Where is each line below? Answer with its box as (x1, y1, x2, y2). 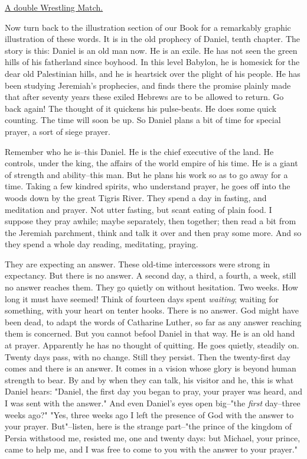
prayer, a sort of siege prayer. (5, 125, 110, 137)
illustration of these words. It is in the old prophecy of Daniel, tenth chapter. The (5, 33, 301, 45)
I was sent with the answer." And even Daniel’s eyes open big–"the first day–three (5, 397, 301, 409)
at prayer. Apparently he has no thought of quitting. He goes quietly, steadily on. (5, 339, 299, 351)
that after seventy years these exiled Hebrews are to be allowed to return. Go (5, 90, 284, 103)
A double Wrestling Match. (5, 1, 103, 13)
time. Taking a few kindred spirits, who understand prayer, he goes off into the (5, 180, 290, 192)
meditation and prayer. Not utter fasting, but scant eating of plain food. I (5, 203, 272, 215)
